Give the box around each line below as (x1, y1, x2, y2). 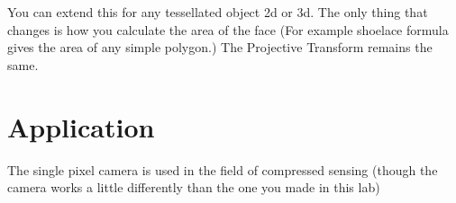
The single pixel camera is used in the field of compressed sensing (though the (7, 160, 438, 179)
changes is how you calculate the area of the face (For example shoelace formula (7, 20, 449, 39)
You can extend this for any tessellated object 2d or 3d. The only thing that (7, 3, 428, 21)
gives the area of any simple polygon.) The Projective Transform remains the (7, 38, 433, 57)
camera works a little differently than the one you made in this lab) (7, 178, 380, 197)
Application (7, 108, 155, 145)
